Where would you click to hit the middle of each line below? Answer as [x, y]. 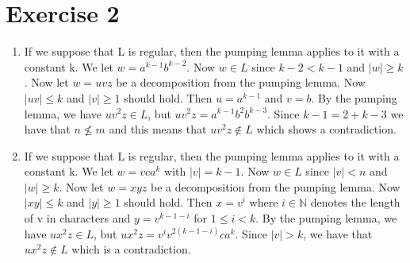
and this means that [158, 129]
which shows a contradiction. [326, 129]
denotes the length [355, 202]
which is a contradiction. [131, 249]
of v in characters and [77, 218]
